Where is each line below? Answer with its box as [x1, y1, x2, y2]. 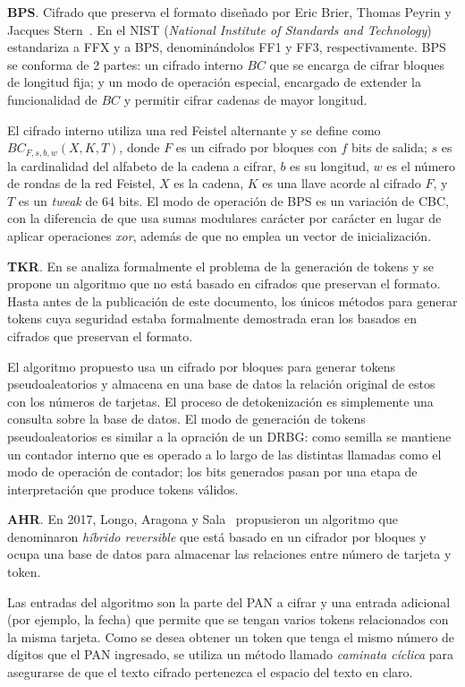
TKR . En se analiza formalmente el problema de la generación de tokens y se [7, 256, 435, 275]
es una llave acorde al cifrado [262, 174, 421, 193]
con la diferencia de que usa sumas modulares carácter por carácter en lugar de [7, 209, 442, 228]
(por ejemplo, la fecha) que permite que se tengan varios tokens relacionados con [7, 610, 449, 629]
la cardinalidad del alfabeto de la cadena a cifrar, [7, 156, 276, 175]
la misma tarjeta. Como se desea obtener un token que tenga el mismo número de [7, 627, 455, 646]
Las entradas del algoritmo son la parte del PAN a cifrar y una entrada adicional [7, 592, 451, 611]
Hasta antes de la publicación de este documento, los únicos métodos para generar [7, 291, 458, 310]
